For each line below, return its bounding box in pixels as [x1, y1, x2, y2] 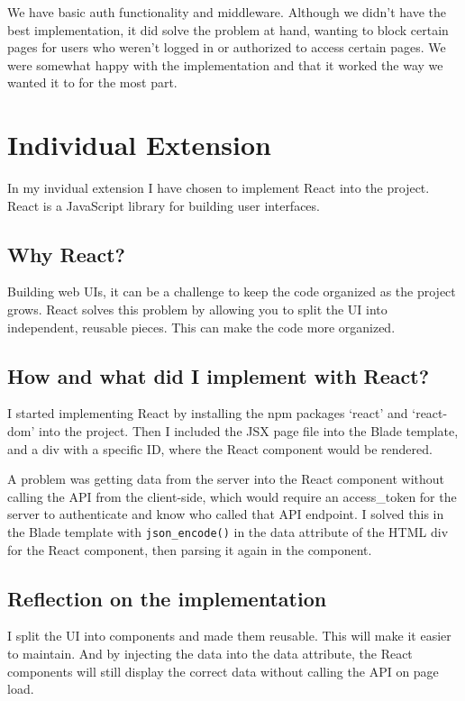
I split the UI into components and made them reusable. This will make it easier [7, 626, 451, 645]
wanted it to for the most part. [7, 73, 178, 92]
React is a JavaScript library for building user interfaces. [7, 196, 320, 214]
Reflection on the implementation [7, 584, 327, 612]
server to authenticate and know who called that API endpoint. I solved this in [7, 505, 444, 523]
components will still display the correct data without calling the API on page [7, 661, 439, 680]
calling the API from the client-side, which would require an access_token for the [7, 487, 457, 505]
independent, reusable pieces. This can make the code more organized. [7, 317, 396, 336]
